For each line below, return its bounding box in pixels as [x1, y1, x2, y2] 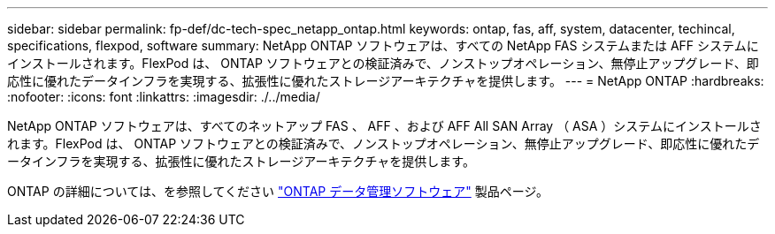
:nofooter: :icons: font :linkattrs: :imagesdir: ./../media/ [7, 89, 320, 104]
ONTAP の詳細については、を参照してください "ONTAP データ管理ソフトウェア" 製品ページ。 [7, 184, 549, 199]
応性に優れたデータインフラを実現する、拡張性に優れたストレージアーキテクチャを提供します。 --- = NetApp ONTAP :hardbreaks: [7, 73, 764, 88]
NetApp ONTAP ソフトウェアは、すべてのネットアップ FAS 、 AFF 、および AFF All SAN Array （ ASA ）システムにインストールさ [7, 118, 762, 133]
